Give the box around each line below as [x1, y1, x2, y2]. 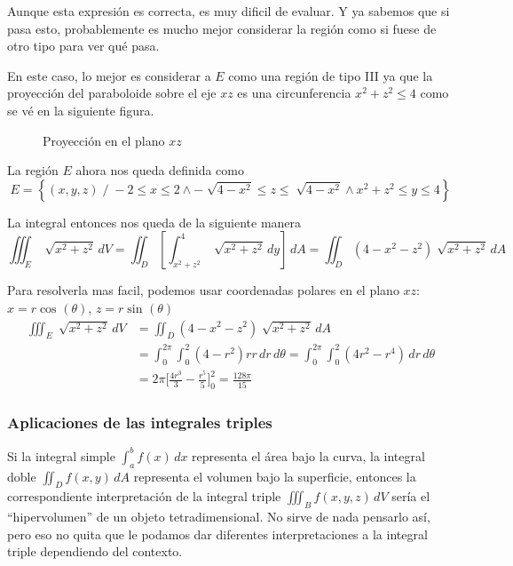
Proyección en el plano [43, 131, 165, 149]
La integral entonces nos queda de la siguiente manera [7, 212, 302, 231]
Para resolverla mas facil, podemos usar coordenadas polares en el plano [7, 281, 399, 299]
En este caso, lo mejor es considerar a [7, 66, 211, 84]
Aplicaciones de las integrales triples [7, 411, 272, 433]
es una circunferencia [237, 84, 351, 102]
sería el [391, 487, 430, 506]
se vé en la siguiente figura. [7, 100, 154, 119]
